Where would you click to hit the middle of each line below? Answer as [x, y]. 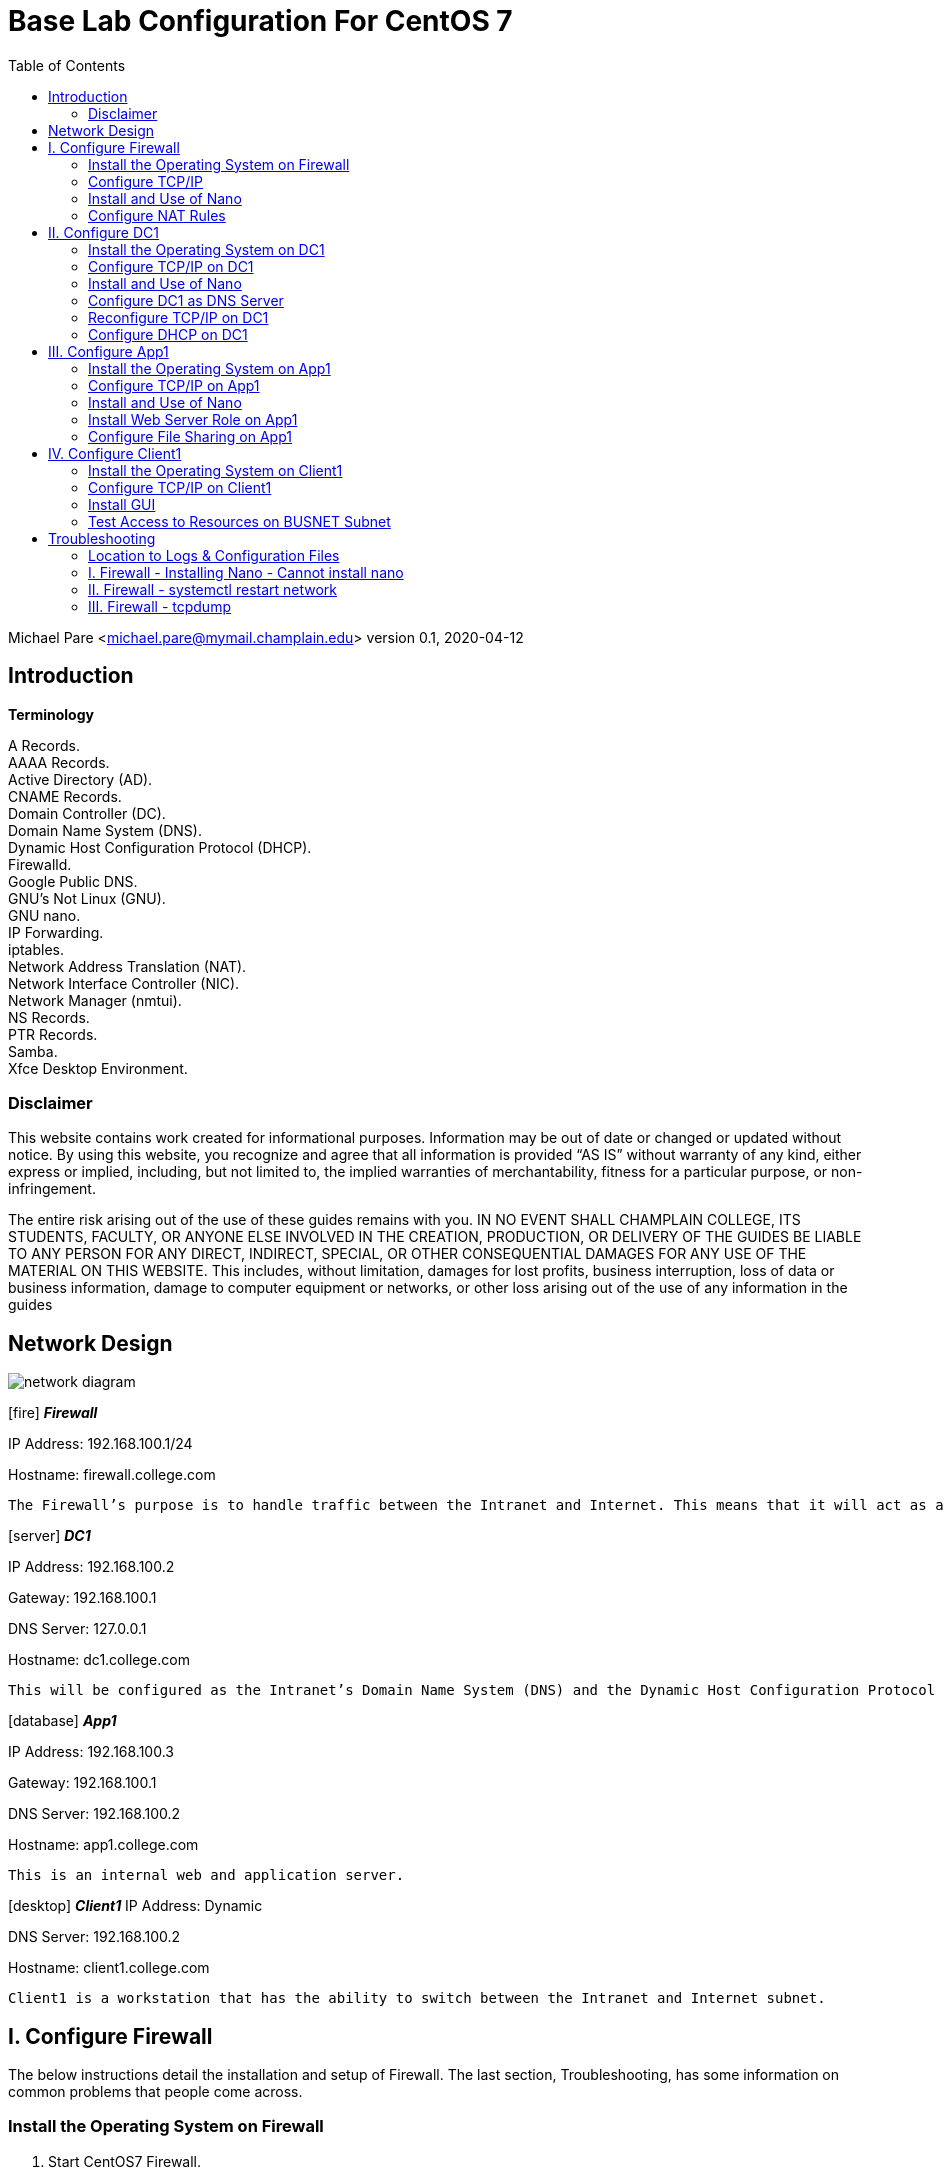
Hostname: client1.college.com [109, 1968]
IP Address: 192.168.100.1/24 [100, 1444]
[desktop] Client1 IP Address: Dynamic [135, 1906]
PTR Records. [53, 1034]
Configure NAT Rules [157, 215]
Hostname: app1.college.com [103, 1845]
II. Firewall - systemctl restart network [213, 589]
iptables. [36, 949]
